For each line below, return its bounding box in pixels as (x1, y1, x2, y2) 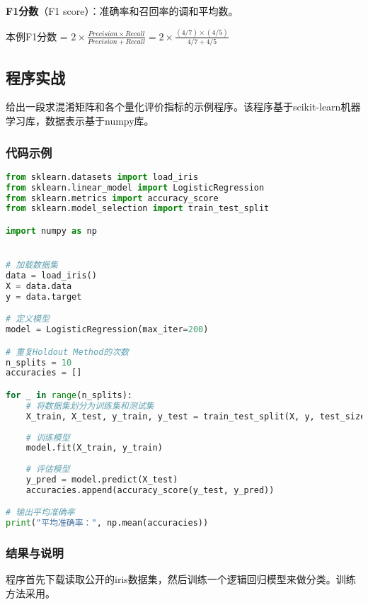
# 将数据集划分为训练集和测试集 (25, 400, 154, 411)
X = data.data (6, 281, 72, 291)
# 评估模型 (25, 464, 70, 475)
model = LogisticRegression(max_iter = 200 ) (6, 324, 209, 335)
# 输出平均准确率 (6, 507, 75, 518)
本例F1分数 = (6, 28, 68, 43)
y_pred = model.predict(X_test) (25, 475, 178, 485)
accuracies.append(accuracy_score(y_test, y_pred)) (25, 485, 275, 495)
